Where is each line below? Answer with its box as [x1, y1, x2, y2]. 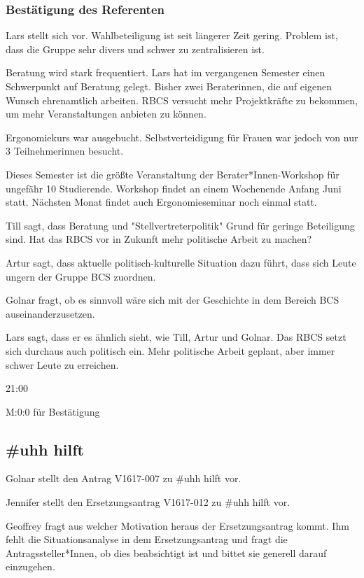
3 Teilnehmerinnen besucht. [6, 143, 124, 158]
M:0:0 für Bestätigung [6, 404, 100, 418]
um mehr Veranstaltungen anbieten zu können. [6, 106, 206, 121]
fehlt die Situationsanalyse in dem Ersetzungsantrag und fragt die [6, 532, 288, 547]
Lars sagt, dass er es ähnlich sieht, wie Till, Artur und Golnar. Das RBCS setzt [6, 330, 346, 344]
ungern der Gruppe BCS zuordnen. [6, 269, 156, 283]
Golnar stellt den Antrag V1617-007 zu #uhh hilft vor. [6, 471, 241, 486]
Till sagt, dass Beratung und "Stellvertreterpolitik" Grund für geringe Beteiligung [6, 218, 355, 232]
